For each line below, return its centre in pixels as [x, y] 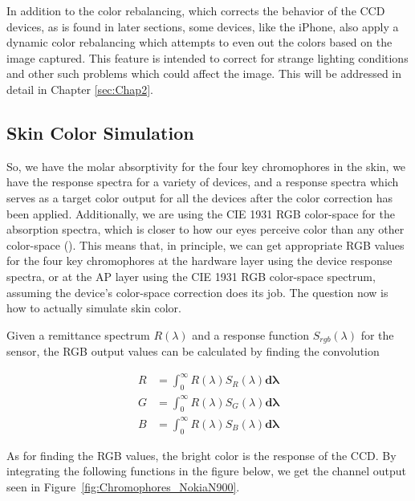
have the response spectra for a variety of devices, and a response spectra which [203, 182]
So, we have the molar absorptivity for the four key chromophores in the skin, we [206, 166]
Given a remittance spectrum [78, 334]
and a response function [251, 334]
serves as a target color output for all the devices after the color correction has [199, 197]
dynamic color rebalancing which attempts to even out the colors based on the [199, 42]
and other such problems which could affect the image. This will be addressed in [204, 73]
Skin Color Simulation [100, 132]
